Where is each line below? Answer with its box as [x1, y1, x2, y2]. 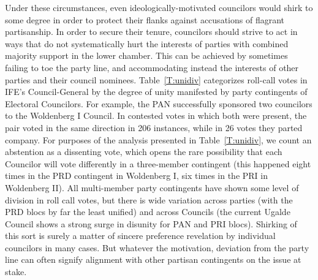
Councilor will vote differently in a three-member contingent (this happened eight [5, 157, 311, 170]
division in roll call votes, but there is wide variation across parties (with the [5, 193, 293, 206]
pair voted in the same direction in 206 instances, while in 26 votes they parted [5, 121, 303, 134]
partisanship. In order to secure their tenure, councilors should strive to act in [5, 25, 298, 38]
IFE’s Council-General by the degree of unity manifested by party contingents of [5, 85, 308, 98]
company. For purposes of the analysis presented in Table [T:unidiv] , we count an [5, 133, 312, 146]
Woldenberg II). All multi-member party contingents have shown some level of [5, 181, 299, 194]
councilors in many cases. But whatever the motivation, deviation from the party [5, 241, 309, 254]
